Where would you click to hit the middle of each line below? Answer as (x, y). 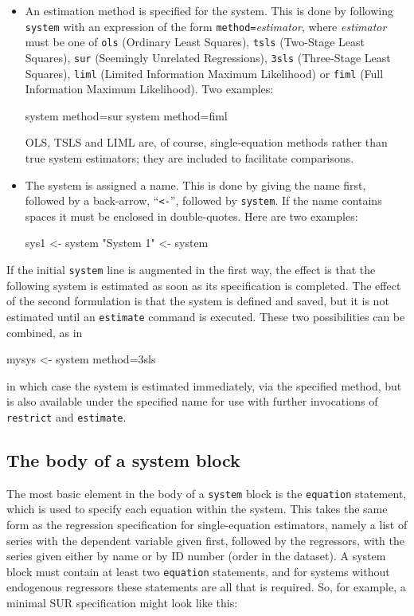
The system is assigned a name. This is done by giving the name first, (195, 184)
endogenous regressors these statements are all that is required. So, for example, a (206, 587)
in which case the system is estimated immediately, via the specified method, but (204, 385)
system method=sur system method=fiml (126, 115)
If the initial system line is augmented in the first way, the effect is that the (191, 270)
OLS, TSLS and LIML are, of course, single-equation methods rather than (206, 142)
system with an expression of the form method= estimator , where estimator (206, 26)
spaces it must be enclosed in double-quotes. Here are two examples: (191, 216)
